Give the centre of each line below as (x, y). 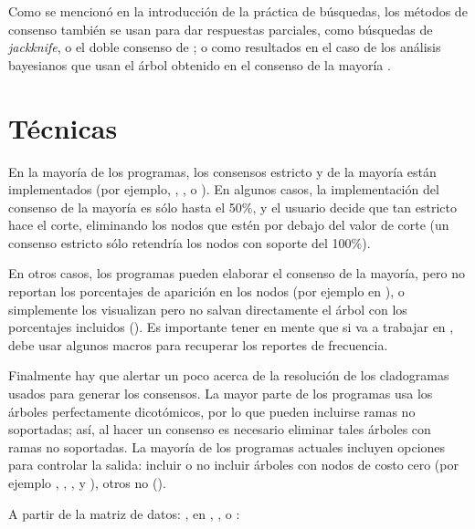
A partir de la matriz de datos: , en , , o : (124, 513)
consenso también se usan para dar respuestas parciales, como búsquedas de (221, 29)
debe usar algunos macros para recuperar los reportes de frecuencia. (198, 344)
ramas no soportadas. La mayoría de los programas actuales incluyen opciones (227, 446)
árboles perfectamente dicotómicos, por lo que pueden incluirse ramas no (212, 411)
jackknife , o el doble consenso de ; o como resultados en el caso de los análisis (225, 47)
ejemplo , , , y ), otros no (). (87, 482)
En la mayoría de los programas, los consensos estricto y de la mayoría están (222, 171)
